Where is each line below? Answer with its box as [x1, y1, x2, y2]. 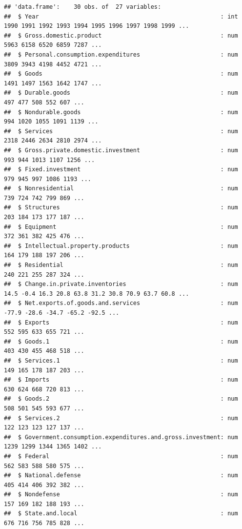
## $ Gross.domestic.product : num [4, 32, 238, 39]
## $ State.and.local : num [4, 510, 238, 517]
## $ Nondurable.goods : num [4, 108, 238, 116]
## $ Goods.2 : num [4, 395, 238, 403]
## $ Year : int [4, 13, 238, 20]
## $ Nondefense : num [4, 491, 238, 498]
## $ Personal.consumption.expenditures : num [4, 51, 238, 58]
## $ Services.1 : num [4, 357, 238, 364]
